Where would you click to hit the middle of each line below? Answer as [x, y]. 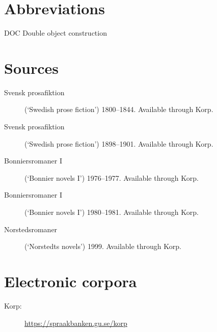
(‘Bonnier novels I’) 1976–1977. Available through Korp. [112, 177]
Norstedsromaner [31, 229]
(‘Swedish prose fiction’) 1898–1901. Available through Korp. [119, 143]
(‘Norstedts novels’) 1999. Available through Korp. [103, 246]
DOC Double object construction [56, 33]
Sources [31, 67]
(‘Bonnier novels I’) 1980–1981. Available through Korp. [112, 212]
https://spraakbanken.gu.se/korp [76, 323]
